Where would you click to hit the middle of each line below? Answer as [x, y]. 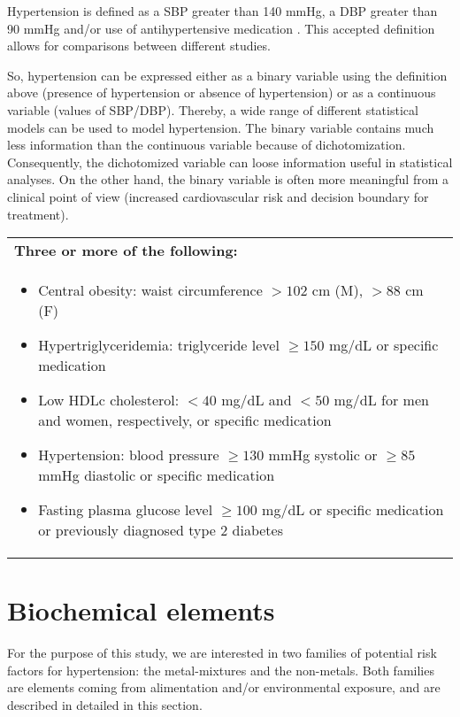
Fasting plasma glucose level [126, 510]
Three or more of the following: [126, 251]
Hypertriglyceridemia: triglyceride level [159, 345]
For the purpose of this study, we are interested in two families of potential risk [222, 653]
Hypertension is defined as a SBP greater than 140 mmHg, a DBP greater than [222, 11]
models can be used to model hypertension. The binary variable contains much [221, 127]
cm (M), [337, 290]
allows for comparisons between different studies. [139, 46]
